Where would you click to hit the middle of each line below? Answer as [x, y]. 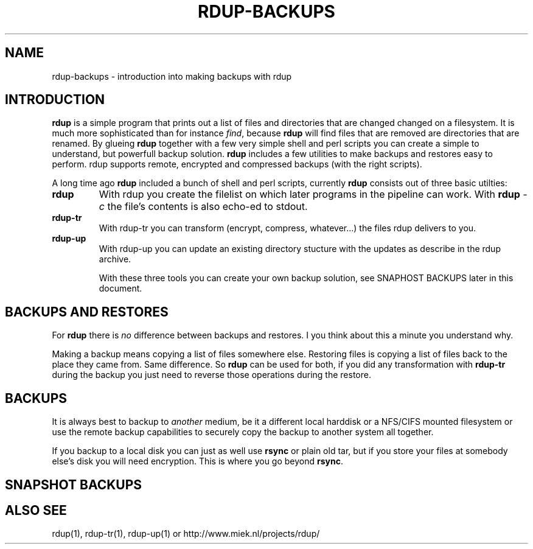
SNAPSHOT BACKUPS [74, 484]
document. [120, 288]
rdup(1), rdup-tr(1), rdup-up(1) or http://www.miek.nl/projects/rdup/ [186, 534]
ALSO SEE [36, 510]
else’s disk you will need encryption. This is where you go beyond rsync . [198, 461]
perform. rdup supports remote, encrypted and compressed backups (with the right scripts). [237, 164]
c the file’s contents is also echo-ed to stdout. [203, 207]
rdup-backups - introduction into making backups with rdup [172, 76]
